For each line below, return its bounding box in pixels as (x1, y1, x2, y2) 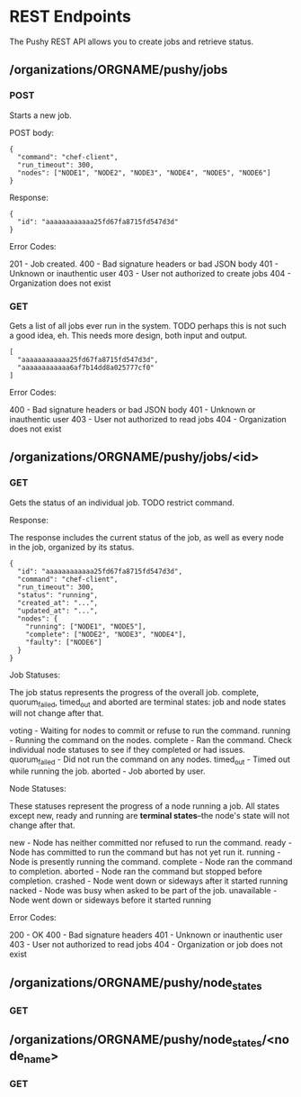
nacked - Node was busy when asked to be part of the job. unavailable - (9, 885, 278, 896)
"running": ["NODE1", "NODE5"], (25, 621, 146, 631)
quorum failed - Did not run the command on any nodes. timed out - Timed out (9, 754, 290, 767)
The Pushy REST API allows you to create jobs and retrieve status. (9, 36, 254, 47)
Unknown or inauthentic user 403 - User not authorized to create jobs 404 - (9, 267, 292, 278)
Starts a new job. (9, 110, 72, 121)
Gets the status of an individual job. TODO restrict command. (9, 497, 235, 508)
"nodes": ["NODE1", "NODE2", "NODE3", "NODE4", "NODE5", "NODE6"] (17, 168, 271, 177)
